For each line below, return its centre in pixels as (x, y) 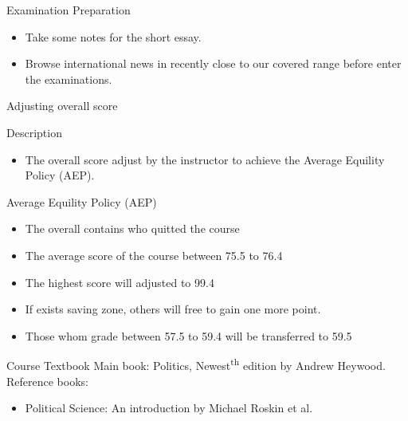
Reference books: (47, 381)
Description (34, 132)
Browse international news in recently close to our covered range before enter (213, 63)
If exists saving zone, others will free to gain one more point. (173, 309)
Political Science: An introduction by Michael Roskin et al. (169, 408)
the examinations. (69, 79)
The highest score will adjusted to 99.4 (120, 282)
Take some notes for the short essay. (113, 36)
